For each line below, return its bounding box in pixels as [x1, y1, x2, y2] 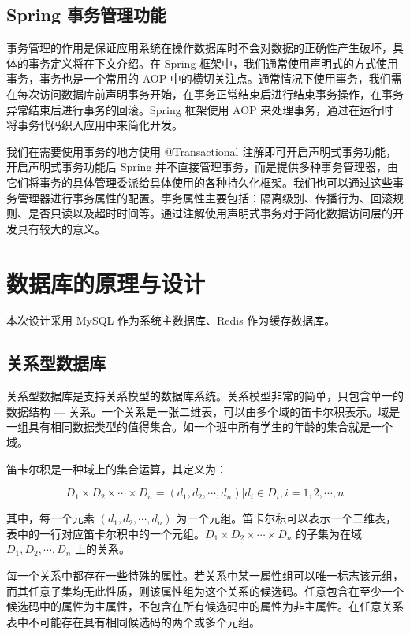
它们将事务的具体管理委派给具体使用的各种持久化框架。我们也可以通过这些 [6, 173, 393, 190]
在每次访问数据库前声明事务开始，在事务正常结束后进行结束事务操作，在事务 [6, 85, 404, 102]
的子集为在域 [296, 525, 363, 541]
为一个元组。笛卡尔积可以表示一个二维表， [176, 510, 397, 526]
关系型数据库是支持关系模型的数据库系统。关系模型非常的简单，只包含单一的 [6, 388, 404, 404]
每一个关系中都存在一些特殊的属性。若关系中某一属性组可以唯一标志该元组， [6, 567, 404, 583]
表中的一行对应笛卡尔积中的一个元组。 [6, 525, 205, 541]
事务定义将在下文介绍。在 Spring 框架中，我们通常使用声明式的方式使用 [28, 54, 399, 71]
